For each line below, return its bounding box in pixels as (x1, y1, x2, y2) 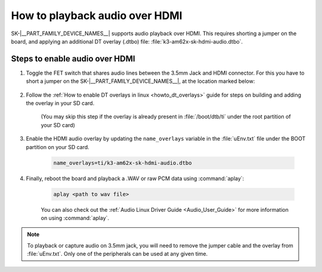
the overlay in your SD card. (26, 100, 95, 107)
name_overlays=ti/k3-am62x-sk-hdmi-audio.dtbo (53, 159, 192, 166)
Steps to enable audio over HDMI (11, 54, 135, 64)
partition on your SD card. (26, 143, 89, 150)
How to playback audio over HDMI (11, 9, 182, 22)
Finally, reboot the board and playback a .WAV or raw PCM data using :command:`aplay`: (26, 175, 244, 182)
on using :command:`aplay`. (41, 214, 110, 221)
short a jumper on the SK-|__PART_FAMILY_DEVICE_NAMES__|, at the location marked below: (26, 78, 255, 85)
